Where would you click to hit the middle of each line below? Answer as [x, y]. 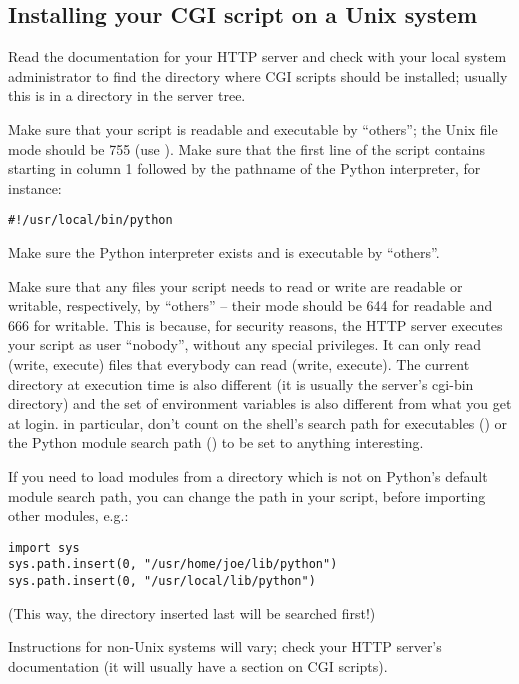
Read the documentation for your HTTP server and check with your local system [257, 56]
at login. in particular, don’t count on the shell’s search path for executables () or [258, 422]
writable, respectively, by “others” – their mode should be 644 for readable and [250, 305]
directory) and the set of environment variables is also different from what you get [260, 403]
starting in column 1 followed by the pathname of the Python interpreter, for [244, 168]
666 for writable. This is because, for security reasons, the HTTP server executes [255, 324]
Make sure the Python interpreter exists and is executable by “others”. [224, 252]
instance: [35, 187]
